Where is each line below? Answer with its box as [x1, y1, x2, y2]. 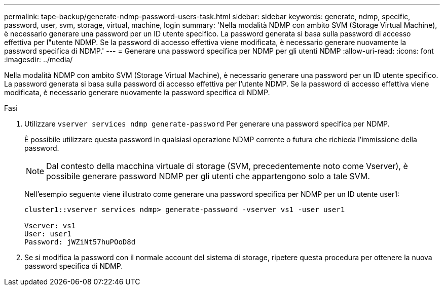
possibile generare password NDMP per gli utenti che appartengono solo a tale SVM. [46, 171, 370, 181]
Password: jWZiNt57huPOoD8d [24, 238, 136, 246]
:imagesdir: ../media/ [4, 55, 73, 64]
